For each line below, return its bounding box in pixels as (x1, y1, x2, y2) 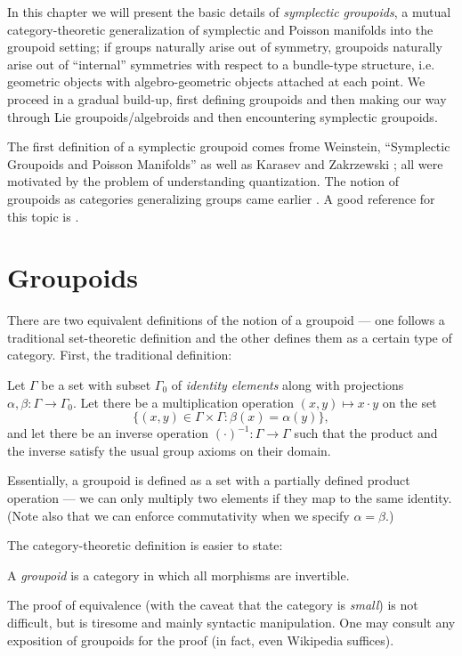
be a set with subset (41, 376, 151, 394)
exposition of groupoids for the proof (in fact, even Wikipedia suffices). (7, 630, 394, 649)
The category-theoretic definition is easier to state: (7, 536, 283, 555)
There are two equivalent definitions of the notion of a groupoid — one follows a (7, 311, 445, 329)
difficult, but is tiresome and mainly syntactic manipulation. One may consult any (7, 612, 456, 631)
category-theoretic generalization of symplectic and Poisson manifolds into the (7, 20, 434, 38)
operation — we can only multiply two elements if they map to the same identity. (7, 489, 452, 506)
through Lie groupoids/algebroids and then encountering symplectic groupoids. (7, 107, 438, 126)
